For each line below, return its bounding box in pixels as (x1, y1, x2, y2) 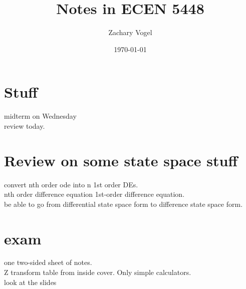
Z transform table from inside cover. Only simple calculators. (4, 267, 191, 277)
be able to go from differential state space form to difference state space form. (4, 198, 243, 209)
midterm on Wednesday (4, 111, 77, 121)
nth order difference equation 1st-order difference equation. (4, 189, 185, 199)
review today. (4, 120, 45, 131)
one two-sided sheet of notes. (4, 257, 92, 267)
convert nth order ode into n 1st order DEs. (4, 179, 138, 189)
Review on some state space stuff (4, 150, 238, 170)
